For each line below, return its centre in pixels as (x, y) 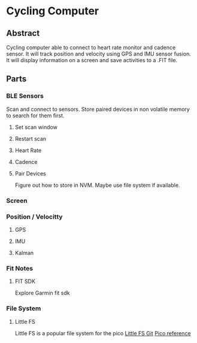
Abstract (23, 33)
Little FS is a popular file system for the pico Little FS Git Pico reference (103, 333)
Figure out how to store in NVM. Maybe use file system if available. (97, 185)
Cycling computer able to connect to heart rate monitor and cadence (91, 47)
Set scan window (36, 127)
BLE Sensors (25, 96)
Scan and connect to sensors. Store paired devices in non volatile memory (98, 109)
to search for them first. (35, 116)
